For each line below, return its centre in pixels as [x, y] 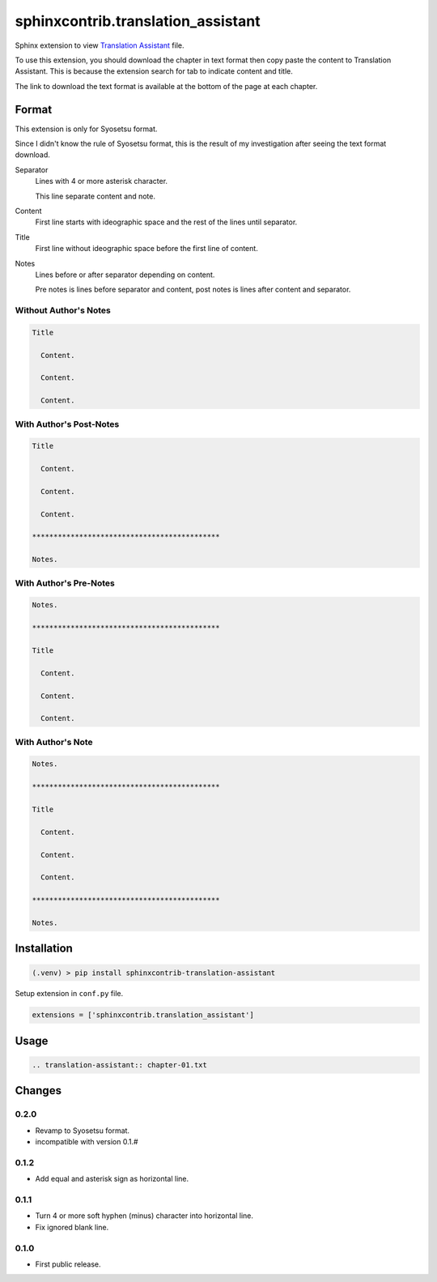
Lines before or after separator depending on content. [125, 275]
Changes [38, 1090]
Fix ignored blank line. [72, 1227]
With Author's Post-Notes [67, 424]
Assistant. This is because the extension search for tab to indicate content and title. [154, 71]
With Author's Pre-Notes [65, 583]
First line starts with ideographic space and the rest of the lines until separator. [166, 222]
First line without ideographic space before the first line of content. [146, 249]
